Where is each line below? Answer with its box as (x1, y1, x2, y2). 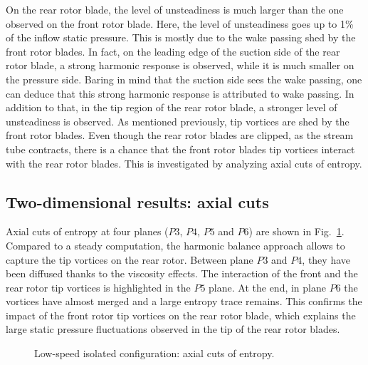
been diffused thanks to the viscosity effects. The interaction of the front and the (6, 266, 358, 281)
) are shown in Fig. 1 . (248, 224, 345, 239)
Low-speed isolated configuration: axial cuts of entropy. (34, 346, 275, 361)
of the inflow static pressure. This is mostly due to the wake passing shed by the (6, 30, 356, 45)
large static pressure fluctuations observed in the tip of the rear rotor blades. (6, 322, 340, 336)
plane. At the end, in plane (209, 279, 326, 294)
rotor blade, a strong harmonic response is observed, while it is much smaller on (6, 58, 354, 73)
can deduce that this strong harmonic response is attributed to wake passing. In (6, 86, 354, 101)
